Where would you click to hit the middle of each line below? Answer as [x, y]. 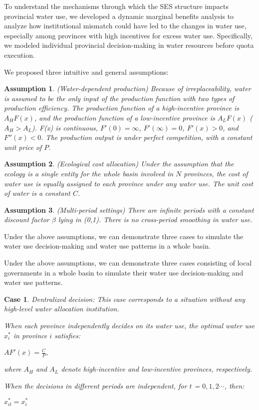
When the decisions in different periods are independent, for [96, 385]
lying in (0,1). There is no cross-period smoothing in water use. [155, 219]
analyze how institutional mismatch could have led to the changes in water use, [125, 26]
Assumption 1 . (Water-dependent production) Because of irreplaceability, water [128, 88]
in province [30, 335]
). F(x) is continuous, [65, 127]
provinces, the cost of [216, 173]
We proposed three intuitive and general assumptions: [86, 71]
